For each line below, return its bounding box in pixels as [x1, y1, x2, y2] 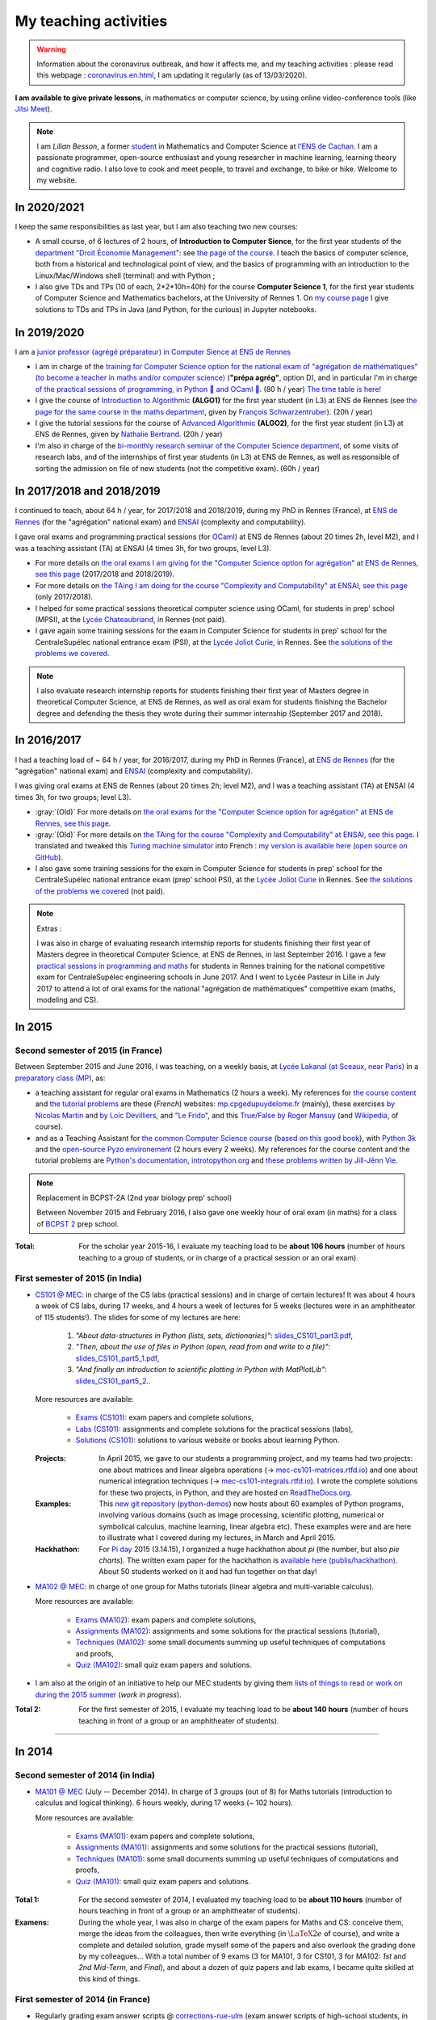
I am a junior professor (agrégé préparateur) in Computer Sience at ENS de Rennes [15, 347, 291, 356]
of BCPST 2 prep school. [36, 1218, 119, 1228]
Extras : [36, 924, 62, 933]
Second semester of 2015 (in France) [15, 1045, 163, 1056]
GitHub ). [35, 852, 64, 862]
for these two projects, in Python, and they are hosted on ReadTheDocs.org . [99, 1488, 353, 1497]
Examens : [15, 1917, 50, 1927]
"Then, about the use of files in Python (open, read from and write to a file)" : [75, 1342, 331, 1352]
